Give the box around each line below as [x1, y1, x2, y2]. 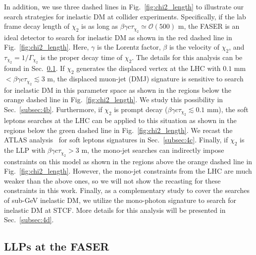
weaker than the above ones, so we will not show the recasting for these [4, 175, 221, 186]
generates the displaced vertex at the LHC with [76, 63, 221, 73]
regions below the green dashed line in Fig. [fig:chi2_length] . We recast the [4, 125, 233, 135]
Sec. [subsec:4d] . [4, 214, 54, 225]
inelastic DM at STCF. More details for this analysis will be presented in [4, 204, 226, 215]
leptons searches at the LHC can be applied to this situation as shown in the [4, 115, 237, 126]
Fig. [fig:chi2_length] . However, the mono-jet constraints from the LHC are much [4, 166, 252, 176]
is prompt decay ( [114, 104, 168, 114]
